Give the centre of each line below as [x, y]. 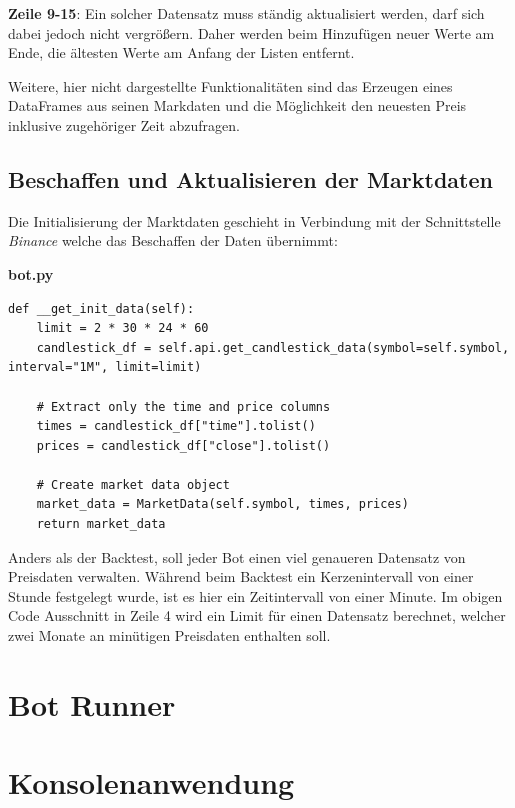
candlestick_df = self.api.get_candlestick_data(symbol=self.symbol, [273, 347]
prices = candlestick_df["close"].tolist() [183, 445]
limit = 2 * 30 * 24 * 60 [122, 328]
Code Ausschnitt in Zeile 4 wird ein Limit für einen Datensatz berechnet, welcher [257, 615]
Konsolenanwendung [151, 782]
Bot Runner [92, 703]
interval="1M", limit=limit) [105, 367]
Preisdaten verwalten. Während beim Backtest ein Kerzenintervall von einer [241, 576]
